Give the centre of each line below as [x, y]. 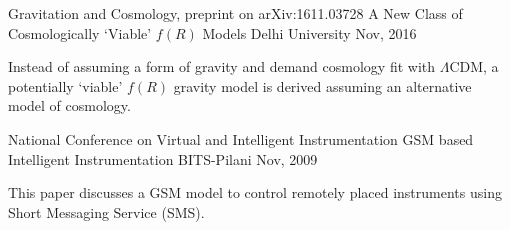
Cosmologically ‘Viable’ [80, 32]
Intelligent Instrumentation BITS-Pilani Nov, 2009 [163, 158]
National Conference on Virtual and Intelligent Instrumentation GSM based [241, 138]
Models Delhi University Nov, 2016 [309, 32]
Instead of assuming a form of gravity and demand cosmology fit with [221, 66]
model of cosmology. [69, 105]
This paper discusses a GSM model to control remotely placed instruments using [255, 192]
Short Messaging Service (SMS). [106, 211]
